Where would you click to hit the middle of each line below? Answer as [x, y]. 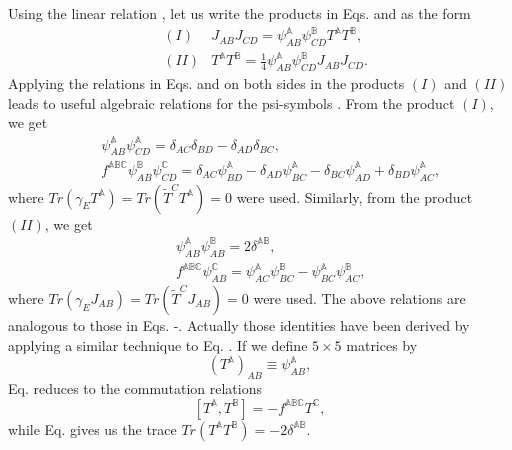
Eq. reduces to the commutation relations [135, 387]
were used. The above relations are [359, 297]
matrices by [382, 344]
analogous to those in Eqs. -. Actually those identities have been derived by [239, 324]
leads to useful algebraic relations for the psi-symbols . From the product [231, 102]
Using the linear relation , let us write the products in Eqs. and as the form [239, 13]
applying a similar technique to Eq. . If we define [158, 344]
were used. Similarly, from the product [354, 196]
